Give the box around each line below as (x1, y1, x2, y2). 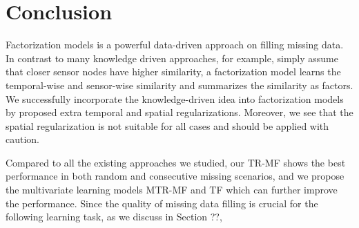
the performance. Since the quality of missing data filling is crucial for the (6, 196, 318, 210)
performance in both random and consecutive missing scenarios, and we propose (6, 169, 345, 183)
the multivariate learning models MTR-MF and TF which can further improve (6, 182, 338, 197)
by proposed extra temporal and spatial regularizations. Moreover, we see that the (6, 105, 353, 120)
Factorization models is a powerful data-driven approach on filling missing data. (6, 37, 344, 52)
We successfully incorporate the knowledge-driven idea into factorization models (6, 91, 344, 106)
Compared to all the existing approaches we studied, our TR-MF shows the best (6, 155, 346, 169)
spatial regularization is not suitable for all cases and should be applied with (6, 118, 329, 133)
